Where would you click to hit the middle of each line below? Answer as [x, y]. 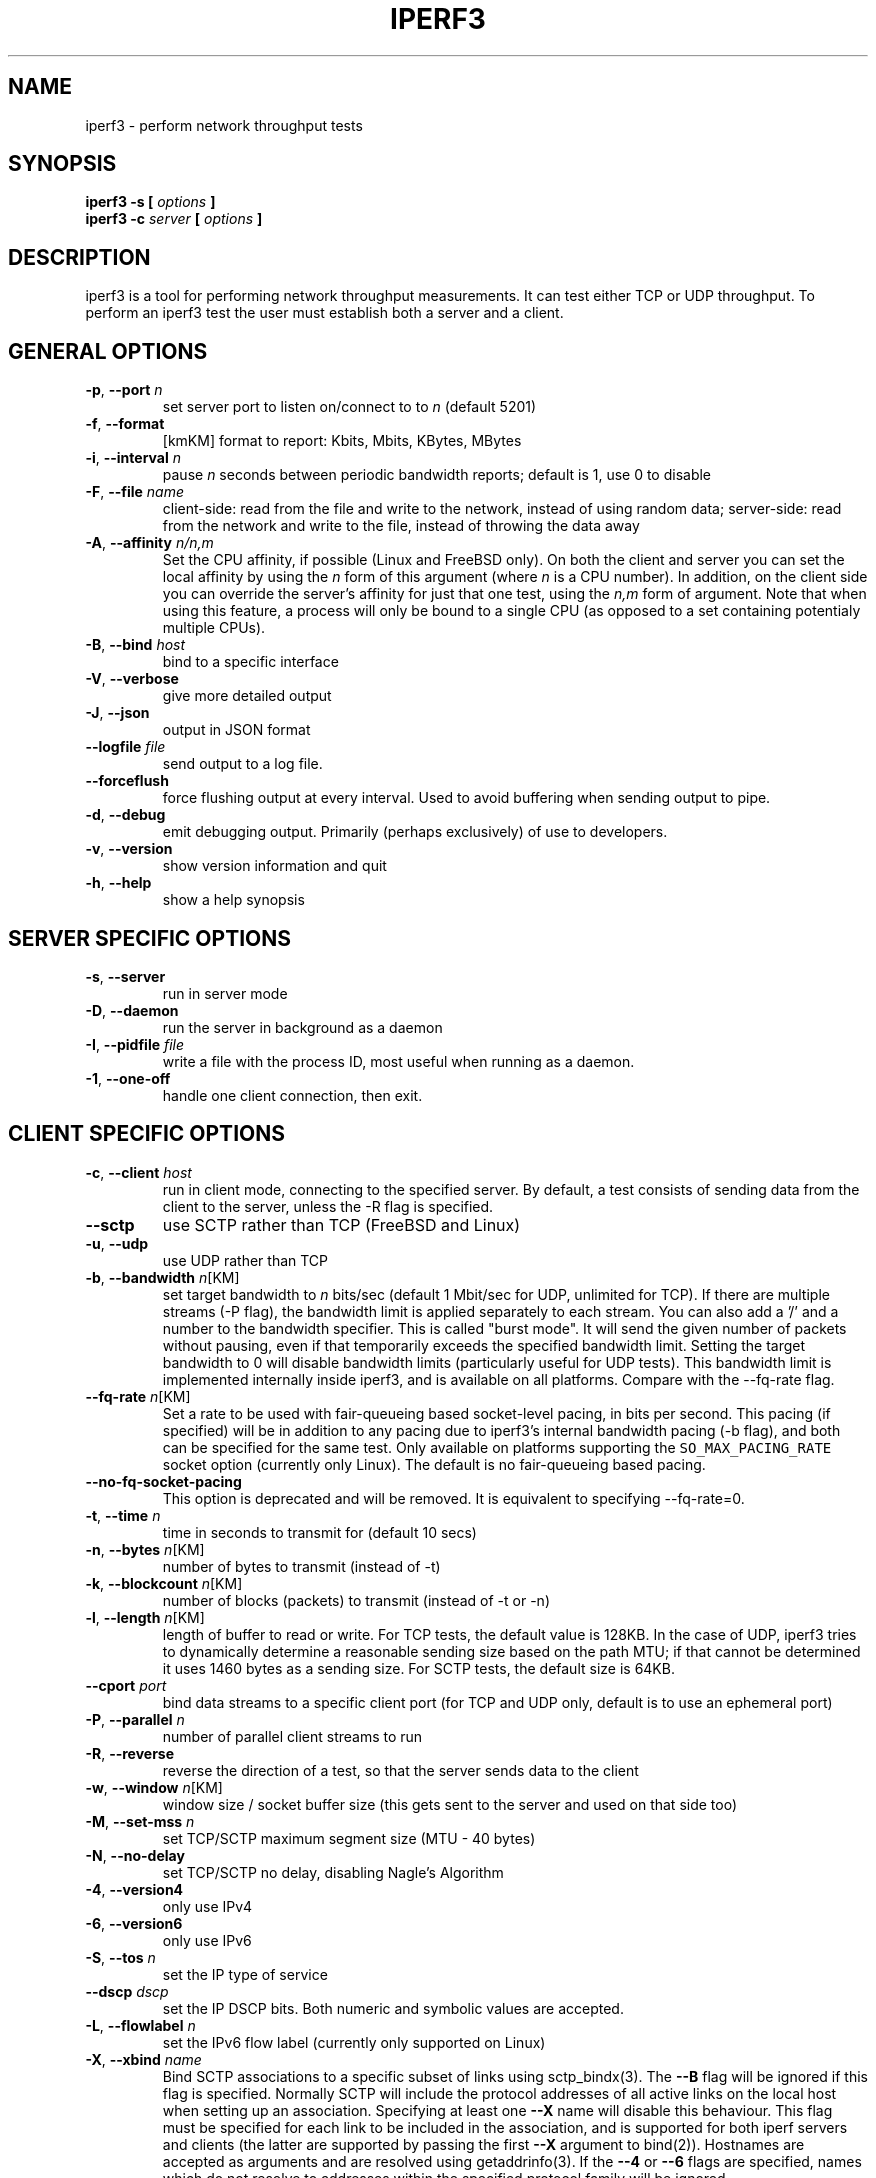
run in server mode [225, 993]
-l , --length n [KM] [145, 1617]
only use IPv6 [207, 1940]
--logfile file [125, 747]
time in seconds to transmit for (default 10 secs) [319, 1532]
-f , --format [125, 424]
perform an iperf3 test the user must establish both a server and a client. [324, 313]
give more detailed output [247, 696]
